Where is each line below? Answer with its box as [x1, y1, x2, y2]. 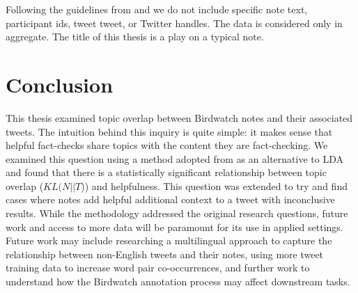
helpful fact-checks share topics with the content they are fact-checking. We [6, 138, 328, 152]
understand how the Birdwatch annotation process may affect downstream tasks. [6, 274, 350, 289]
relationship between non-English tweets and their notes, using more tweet [6, 246, 324, 261]
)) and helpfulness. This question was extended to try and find [81, 178, 348, 193]
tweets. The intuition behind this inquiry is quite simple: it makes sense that [6, 124, 333, 138]
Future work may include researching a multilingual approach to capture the [6, 233, 332, 248]
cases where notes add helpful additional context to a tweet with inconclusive [6, 192, 335, 207]
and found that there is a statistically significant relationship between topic [6, 165, 327, 180]
